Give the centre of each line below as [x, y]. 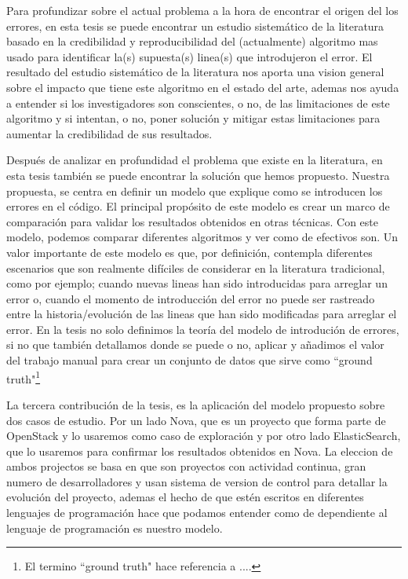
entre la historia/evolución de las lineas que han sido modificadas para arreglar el [202, 314]
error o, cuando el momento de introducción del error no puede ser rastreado [191, 298]
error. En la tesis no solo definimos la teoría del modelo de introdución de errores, [203, 329]
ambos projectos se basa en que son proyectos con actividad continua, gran [186, 466]
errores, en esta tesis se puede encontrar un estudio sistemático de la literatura [195, 26]
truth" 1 [24, 377]
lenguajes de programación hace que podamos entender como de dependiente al [197, 513]
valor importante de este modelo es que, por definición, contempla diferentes [189, 252]
